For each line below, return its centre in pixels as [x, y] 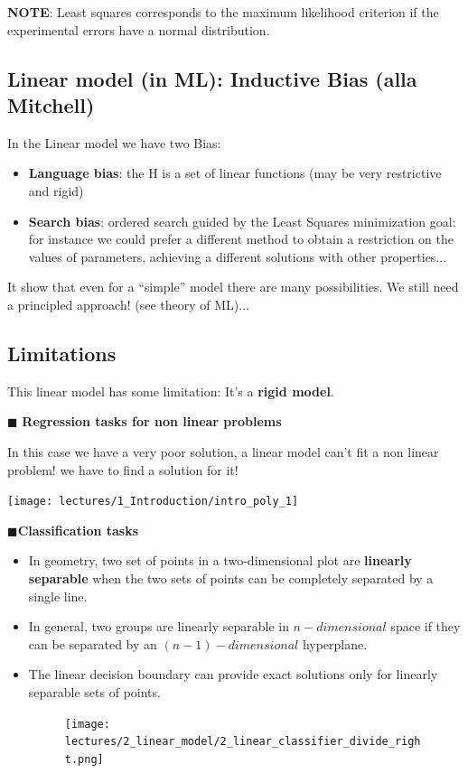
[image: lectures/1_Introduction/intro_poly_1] [153, 502]
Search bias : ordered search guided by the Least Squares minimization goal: [242, 221]
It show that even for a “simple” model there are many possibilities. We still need [233, 287]
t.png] [84, 759]
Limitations [62, 353]
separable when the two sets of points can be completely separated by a [231, 577]
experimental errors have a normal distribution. [139, 29]
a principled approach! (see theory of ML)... [128, 304]
